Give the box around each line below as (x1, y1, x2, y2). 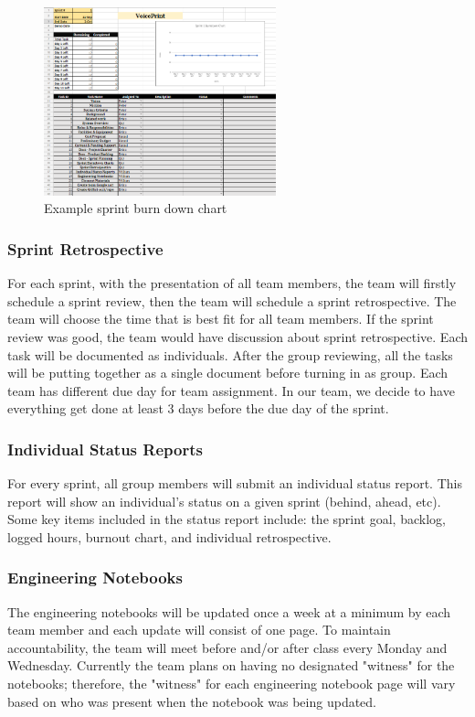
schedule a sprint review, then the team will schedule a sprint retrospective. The (7, 291, 457, 310)
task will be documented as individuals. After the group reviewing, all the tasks (7, 345, 453, 364)
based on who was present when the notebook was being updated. (7, 691, 377, 711)
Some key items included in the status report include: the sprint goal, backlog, (7, 509, 446, 529)
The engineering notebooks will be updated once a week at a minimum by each (7, 602, 451, 621)
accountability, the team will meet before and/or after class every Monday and (7, 637, 448, 657)
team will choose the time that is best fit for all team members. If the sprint (7, 309, 434, 328)
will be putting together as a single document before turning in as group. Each (7, 363, 449, 382)
